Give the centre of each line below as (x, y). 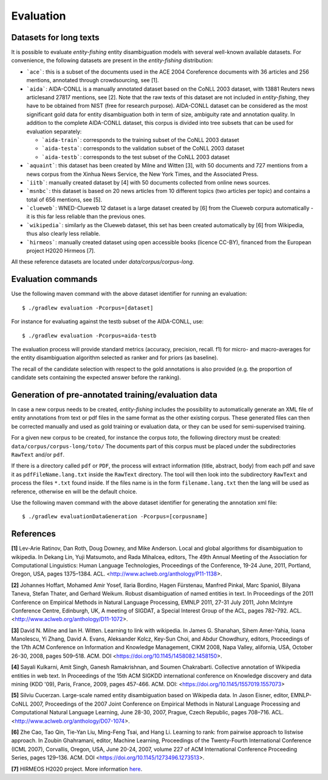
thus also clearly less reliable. (63, 234)
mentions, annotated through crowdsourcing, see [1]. (93, 80)
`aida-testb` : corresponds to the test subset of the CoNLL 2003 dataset (136, 157)
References (33, 534)
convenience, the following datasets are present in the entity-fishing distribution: (112, 60)
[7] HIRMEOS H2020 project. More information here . (77, 769)
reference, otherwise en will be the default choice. (74, 491)
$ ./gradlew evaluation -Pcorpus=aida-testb (90, 336)
